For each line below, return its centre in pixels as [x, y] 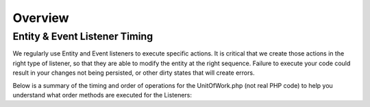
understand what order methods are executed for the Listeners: [102, 95]
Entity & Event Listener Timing [83, 36]
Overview [41, 18]
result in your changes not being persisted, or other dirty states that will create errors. [134, 73]
